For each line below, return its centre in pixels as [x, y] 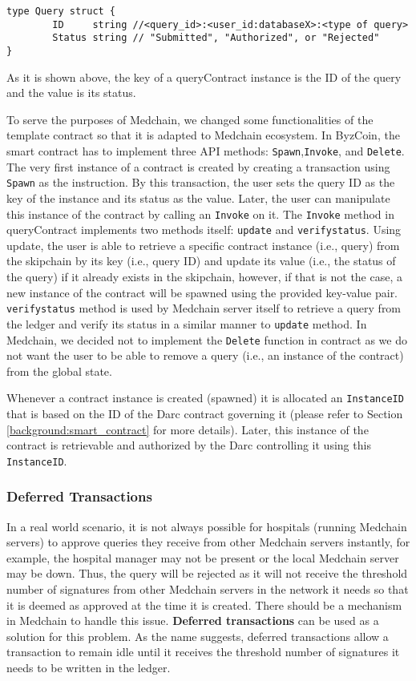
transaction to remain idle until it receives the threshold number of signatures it [203, 652]
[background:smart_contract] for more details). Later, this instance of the [188, 429]
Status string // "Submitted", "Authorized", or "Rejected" [216, 38]
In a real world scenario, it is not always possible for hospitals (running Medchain [207, 526]
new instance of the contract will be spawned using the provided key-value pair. [202, 292]
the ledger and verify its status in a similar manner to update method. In [187, 323]
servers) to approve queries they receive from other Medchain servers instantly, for [208, 542]
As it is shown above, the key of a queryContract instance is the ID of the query [204, 77]
